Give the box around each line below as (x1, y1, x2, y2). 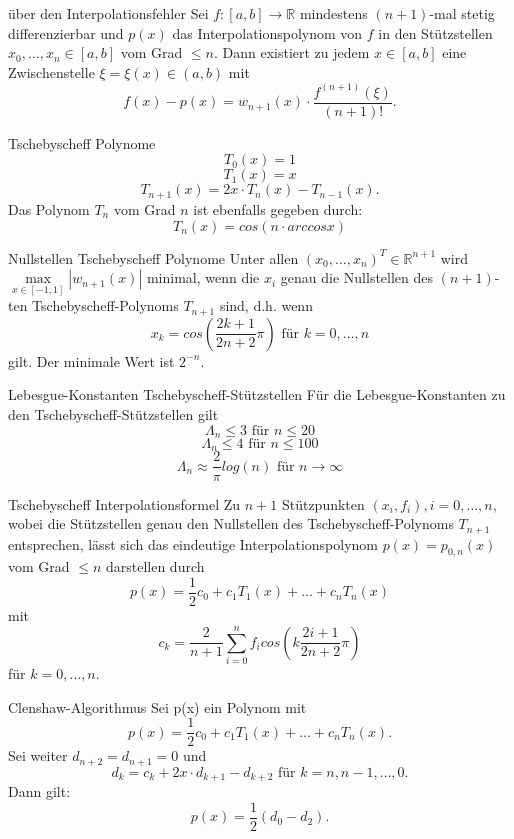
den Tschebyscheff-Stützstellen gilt (8, 403, 219, 424)
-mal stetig (429, 3, 495, 23)
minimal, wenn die (146, 267, 260, 288)
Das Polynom (8, 198, 90, 219)
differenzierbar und (8, 22, 124, 43)
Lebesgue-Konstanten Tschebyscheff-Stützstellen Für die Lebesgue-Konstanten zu (8, 384, 506, 405)
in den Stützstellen (378, 22, 493, 43)
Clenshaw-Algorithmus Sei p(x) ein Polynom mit (8, 696, 307, 717)
